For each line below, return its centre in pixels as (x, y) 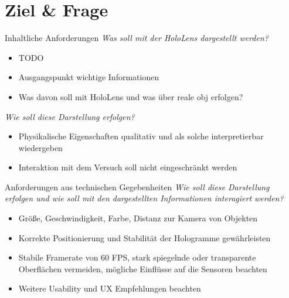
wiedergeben (40, 147)
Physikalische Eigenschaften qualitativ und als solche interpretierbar (141, 136)
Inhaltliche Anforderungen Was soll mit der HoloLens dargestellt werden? (137, 38)
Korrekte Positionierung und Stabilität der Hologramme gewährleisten (144, 237)
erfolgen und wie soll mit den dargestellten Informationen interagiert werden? (144, 198)
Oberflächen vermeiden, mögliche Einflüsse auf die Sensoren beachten (143, 268)
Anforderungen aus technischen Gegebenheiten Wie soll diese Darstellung (137, 186)
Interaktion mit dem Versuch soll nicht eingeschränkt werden (128, 167)
